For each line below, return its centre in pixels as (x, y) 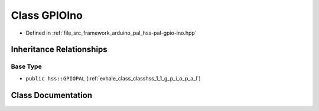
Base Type (26, 66)
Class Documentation (52, 95)
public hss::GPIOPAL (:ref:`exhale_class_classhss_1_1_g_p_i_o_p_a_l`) (113, 78)
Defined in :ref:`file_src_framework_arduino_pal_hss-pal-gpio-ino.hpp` (111, 33)
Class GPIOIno (47, 15)
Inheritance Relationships (59, 50)
